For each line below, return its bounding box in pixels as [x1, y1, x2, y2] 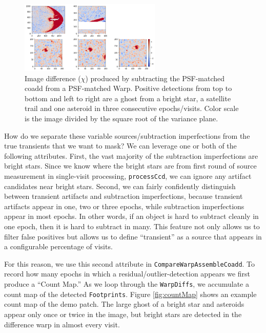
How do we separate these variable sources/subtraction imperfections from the [4, 130, 250, 141]
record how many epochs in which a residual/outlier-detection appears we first [4, 268, 251, 279]
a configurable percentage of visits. [4, 241, 113, 252]
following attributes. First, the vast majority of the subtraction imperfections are [4, 150, 258, 161]
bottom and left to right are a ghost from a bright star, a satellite [25, 92, 231, 103]
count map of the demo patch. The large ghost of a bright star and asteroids [4, 299, 244, 309]
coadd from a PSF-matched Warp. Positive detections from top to [25, 83, 232, 94]
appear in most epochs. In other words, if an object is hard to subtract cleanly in [4, 211, 259, 221]
